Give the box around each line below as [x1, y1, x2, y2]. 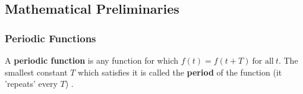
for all [252, 57, 274, 65]
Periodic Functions [5, 30, 96, 45]
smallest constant [5, 65, 68, 78]
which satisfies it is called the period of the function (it [78, 65, 282, 78]
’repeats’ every [5, 77, 58, 90]
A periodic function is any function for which [5, 54, 179, 66]
